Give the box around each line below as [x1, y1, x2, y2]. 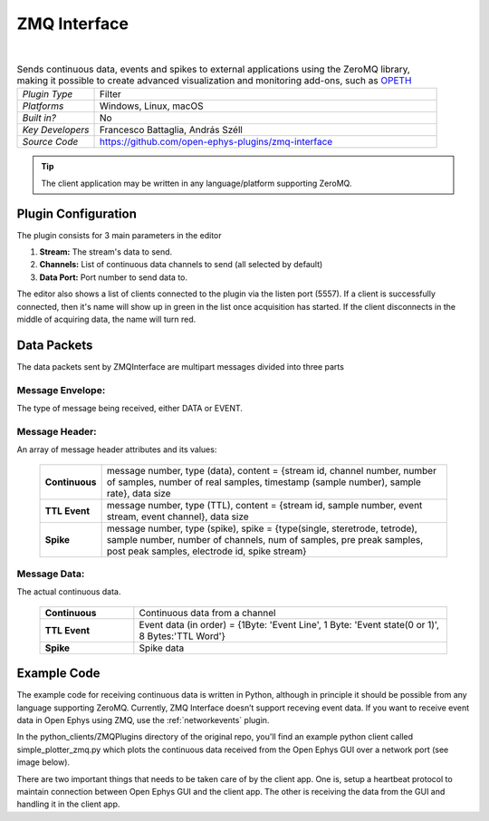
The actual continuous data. [16, 586, 121, 597]
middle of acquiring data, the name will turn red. [16, 314, 197, 324]
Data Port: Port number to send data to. [39, 272, 188, 283]
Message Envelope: [16, 383, 106, 396]
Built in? [22, 111, 56, 124]
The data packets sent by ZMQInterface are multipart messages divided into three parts [16, 361, 344, 372]
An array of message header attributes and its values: [16, 444, 217, 455]
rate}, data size [106, 487, 171, 499]
